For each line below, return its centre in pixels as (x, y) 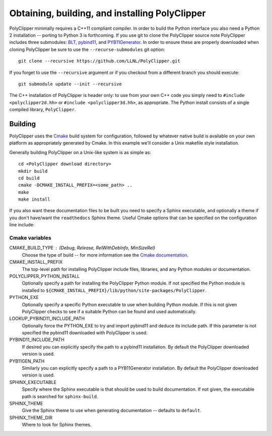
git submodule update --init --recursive (70, 84)
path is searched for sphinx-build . (60, 396)
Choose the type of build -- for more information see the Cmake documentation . (105, 255)
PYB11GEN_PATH (27, 361)
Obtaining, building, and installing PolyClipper (108, 13)
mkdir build (33, 171)
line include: (22, 225)
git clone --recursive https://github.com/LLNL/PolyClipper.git (99, 61)
